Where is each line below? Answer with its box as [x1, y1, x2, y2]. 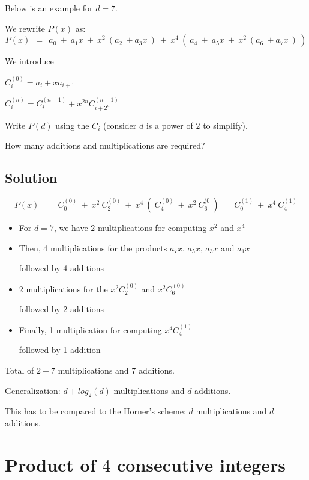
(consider [103, 118, 137, 131]
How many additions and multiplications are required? [5, 139, 205, 152]
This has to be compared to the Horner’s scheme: [5, 405, 186, 417]
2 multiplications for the [19, 282, 108, 295]
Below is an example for [5, 2, 93, 14]
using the [55, 118, 89, 131]
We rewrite [5, 22, 45, 34]
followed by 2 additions [19, 303, 104, 315]
